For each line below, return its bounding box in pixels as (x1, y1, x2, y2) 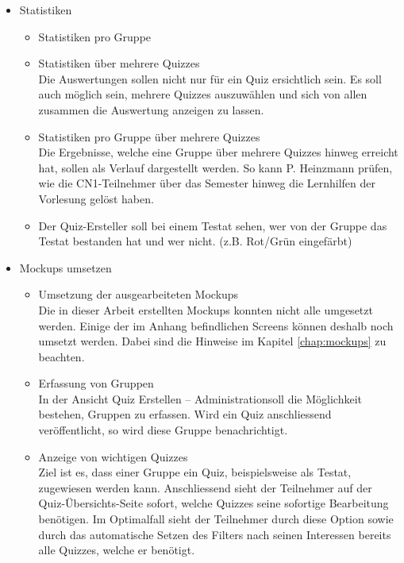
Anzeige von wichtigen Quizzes (38, 448, 188, 465)
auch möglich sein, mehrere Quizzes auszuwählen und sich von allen (38, 86, 367, 102)
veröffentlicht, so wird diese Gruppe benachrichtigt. (38, 422, 288, 438)
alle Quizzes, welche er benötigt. (38, 542, 195, 558)
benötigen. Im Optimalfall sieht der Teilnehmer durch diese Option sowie (38, 511, 394, 527)
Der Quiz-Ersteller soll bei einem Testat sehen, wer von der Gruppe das (38, 217, 387, 233)
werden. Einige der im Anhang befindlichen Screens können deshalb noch (38, 317, 394, 334)
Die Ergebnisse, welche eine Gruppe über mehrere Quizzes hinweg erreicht (38, 144, 398, 160)
